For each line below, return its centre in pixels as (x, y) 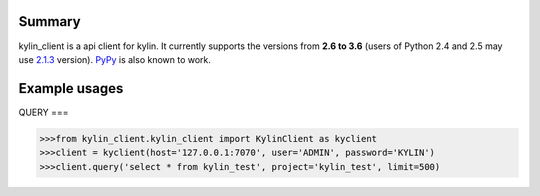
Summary (49, 21)
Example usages (71, 88)
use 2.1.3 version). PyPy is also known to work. (115, 59)
